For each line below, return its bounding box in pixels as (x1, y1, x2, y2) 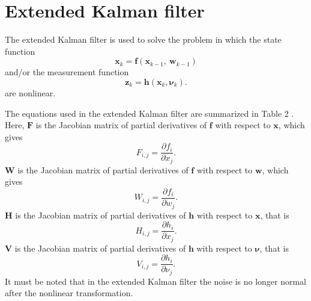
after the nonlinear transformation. (5, 287, 133, 299)
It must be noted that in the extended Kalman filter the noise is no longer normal (5, 275, 307, 287)
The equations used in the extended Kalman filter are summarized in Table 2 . (5, 107, 294, 119)
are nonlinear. (5, 86, 56, 99)
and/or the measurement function (5, 66, 129, 78)
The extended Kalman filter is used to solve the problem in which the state (5, 33, 282, 46)
